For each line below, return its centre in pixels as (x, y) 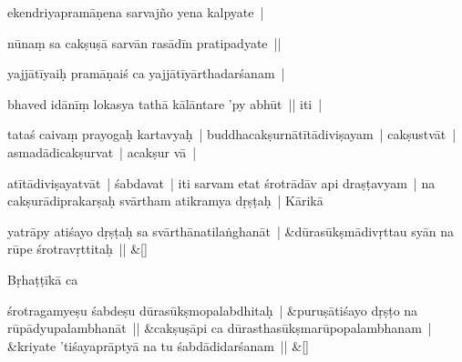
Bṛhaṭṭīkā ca (43, 279)
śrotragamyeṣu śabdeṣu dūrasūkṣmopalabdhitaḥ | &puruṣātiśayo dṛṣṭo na (213, 310)
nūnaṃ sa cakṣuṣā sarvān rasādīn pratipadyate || (144, 42)
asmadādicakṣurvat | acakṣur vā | (102, 151)
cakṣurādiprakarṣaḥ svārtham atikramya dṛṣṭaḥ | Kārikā (165, 201)
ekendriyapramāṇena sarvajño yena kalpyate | (136, 12)
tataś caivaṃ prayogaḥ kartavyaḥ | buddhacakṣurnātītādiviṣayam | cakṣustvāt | (232, 134)
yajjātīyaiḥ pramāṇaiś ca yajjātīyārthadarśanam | (146, 73)
